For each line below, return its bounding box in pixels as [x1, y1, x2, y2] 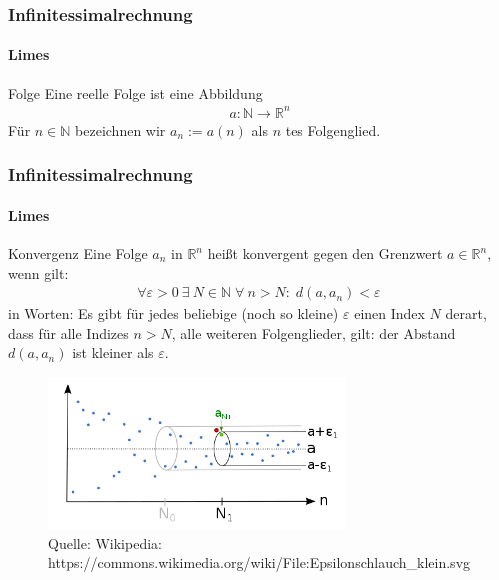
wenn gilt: [8, 262, 69, 283]
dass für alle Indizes [8, 322, 129, 343]
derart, [445, 303, 487, 324]
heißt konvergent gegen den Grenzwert [207, 243, 443, 263]
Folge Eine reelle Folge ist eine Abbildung [8, 82, 263, 103]
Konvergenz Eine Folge [8, 243, 148, 263]
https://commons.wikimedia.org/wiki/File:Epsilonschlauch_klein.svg [48, 552, 471, 573]
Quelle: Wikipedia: [48, 532, 162, 553]
